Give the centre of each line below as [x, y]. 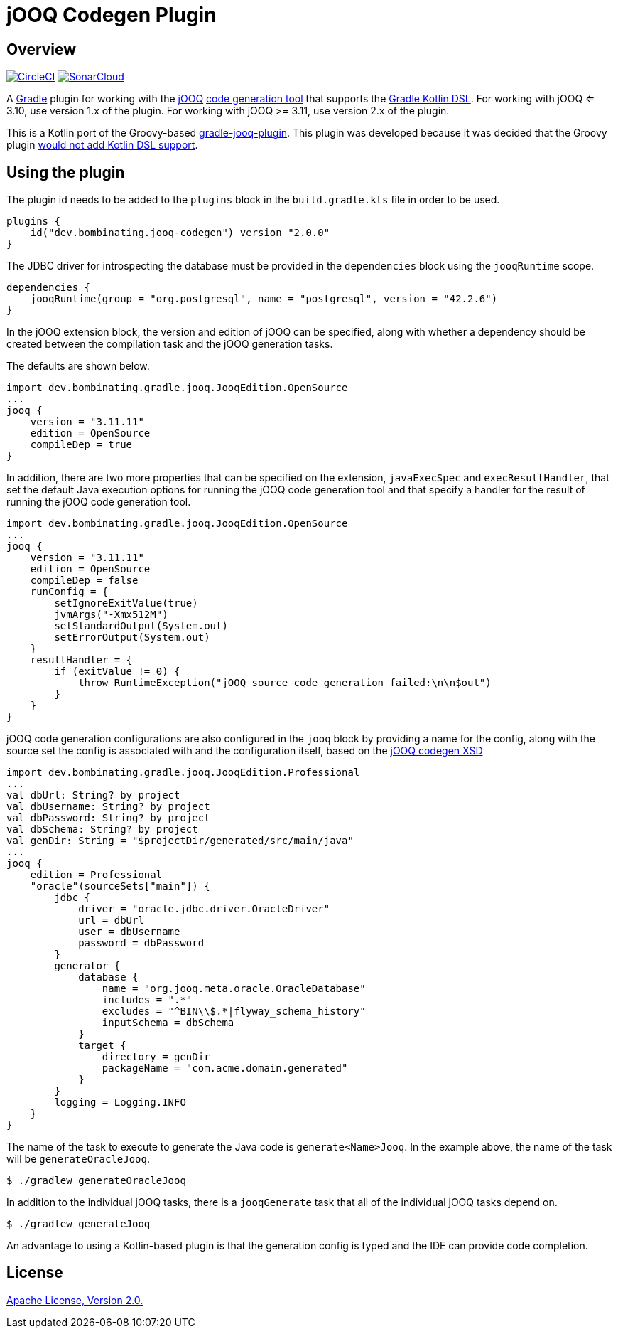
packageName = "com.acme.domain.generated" [225, 1068]
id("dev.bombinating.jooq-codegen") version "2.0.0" [180, 233]
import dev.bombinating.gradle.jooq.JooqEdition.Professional [183, 773]
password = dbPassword [141, 943]
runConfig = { [69, 592]
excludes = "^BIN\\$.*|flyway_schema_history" [234, 1012]
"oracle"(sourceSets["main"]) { [120, 886]
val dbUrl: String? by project [93, 795]
